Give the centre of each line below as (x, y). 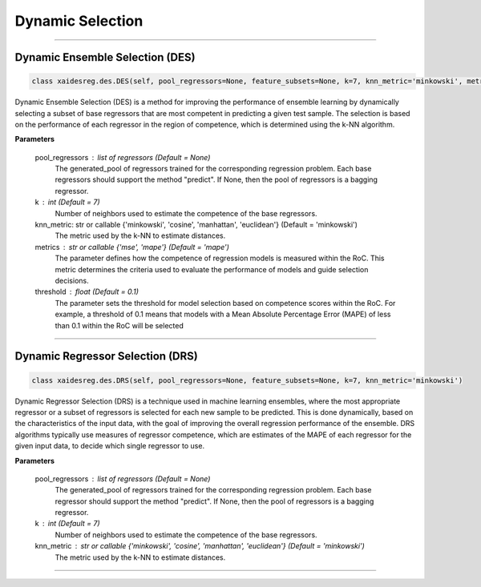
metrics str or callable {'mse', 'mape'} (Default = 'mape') (132, 247)
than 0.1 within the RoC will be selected (119, 325)
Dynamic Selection (79, 21)
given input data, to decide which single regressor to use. (109, 446)
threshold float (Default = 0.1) (87, 291)
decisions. (72, 281)
